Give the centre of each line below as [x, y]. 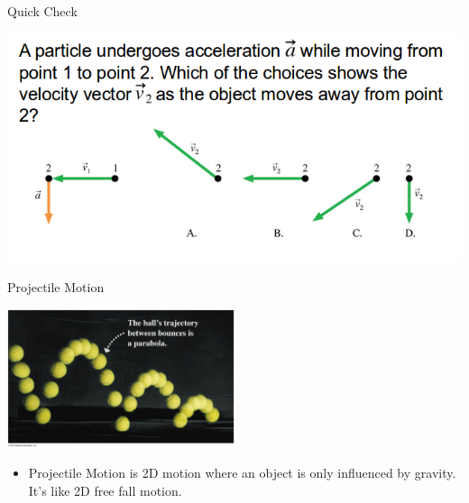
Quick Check [42, 11]
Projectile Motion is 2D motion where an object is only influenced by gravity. [242, 473]
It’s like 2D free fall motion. [105, 490]
